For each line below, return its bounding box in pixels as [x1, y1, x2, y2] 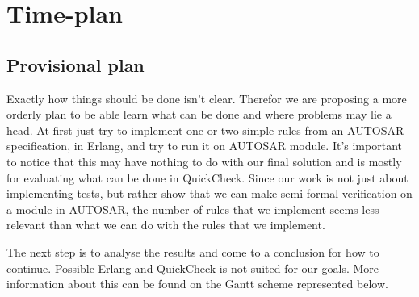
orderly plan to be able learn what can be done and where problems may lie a [6, 106, 392, 123]
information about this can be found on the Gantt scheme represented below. [6, 275, 388, 292]
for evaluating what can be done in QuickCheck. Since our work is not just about [6, 169, 409, 186]
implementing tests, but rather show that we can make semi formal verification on [6, 185, 413, 202]
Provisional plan [6, 52, 145, 77]
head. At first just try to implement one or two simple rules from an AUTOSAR [6, 121, 404, 138]
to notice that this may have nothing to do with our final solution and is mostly [6, 153, 402, 169]
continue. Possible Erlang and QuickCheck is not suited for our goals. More [6, 259, 379, 276]
